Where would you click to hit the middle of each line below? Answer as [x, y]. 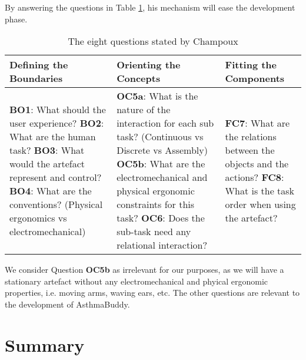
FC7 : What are [257, 123]
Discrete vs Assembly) [162, 150]
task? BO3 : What [47, 150]
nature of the [144, 110]
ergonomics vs [38, 218]
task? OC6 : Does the [161, 218]
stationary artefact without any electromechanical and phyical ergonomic [137, 281]
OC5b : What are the [161, 164]
